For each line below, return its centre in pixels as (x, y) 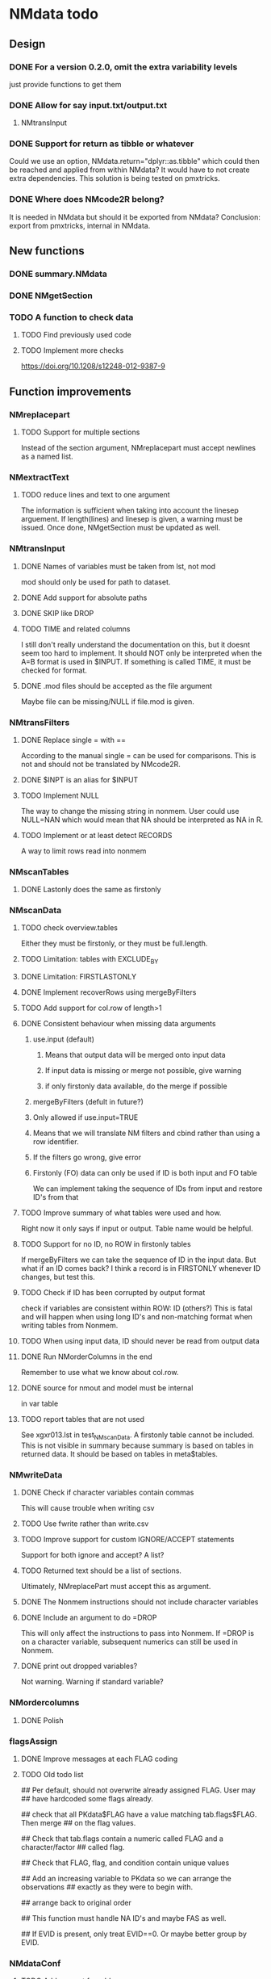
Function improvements (70, 391)
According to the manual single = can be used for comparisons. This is (138, 755)
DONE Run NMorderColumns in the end (86, 1356)
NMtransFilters (40, 722)
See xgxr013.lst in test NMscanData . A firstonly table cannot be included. (138, 1436)
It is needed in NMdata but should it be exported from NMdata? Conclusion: (135, 217)
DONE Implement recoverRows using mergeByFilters (108, 992)
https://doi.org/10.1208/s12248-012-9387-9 (93, 366)
